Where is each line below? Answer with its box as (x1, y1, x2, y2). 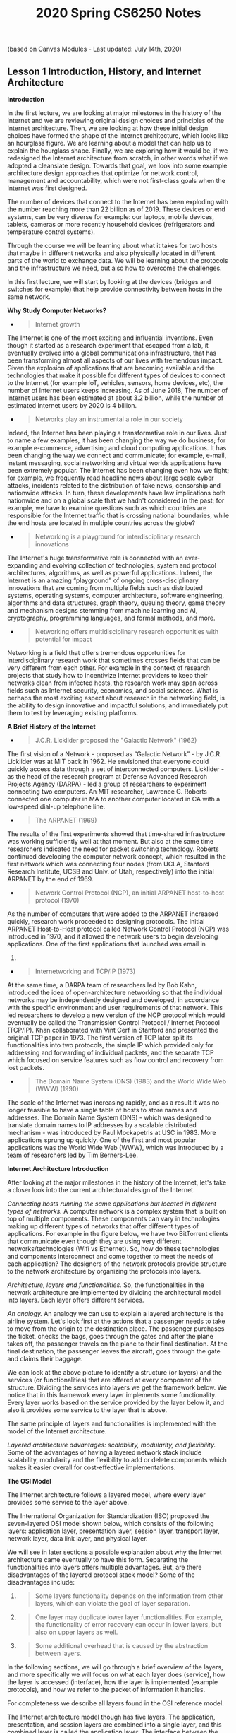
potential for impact (35, 635, 92, 643)
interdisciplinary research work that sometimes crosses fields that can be (7, 656, 221, 664)
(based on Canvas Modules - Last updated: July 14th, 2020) (7, 45, 182, 54)
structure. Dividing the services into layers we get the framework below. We (7, 1383, 228, 1392)
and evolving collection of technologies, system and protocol (39, 561, 217, 570)
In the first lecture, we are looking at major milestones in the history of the (7, 109, 222, 117)
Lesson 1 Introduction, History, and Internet (7, 65, 201, 77)
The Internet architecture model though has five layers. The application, (7, 1713, 216, 1721)
